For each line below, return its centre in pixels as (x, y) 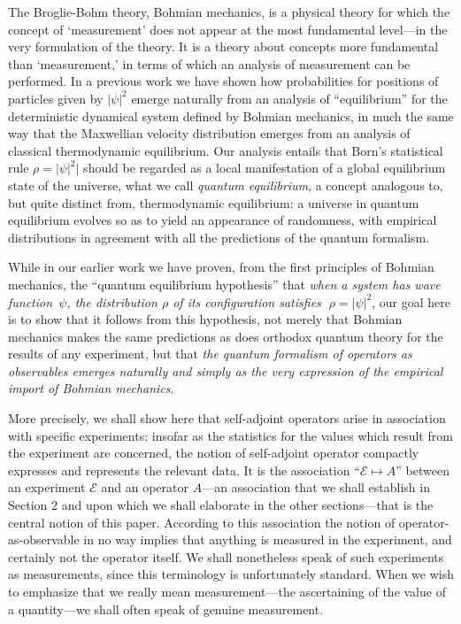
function (31, 301)
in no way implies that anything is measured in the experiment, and (268, 539)
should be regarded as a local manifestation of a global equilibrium (265, 168)
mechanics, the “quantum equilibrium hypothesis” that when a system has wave (224, 284)
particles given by (56, 98)
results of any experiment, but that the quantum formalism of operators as (210, 354)
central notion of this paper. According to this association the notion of (202, 522)
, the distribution (112, 301)
